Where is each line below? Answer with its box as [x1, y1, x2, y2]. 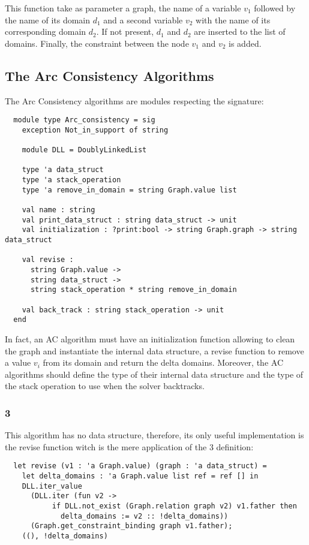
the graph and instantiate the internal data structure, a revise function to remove [5, 344, 304, 357]
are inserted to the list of [194, 25, 286, 38]
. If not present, [96, 25, 154, 38]
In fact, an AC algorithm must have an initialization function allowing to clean [5, 332, 295, 345]
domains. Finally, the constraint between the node [5, 37, 189, 49]
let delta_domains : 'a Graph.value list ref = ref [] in [22, 471, 259, 480]
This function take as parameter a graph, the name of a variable [5, 2, 241, 14]
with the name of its [196, 13, 271, 26]
